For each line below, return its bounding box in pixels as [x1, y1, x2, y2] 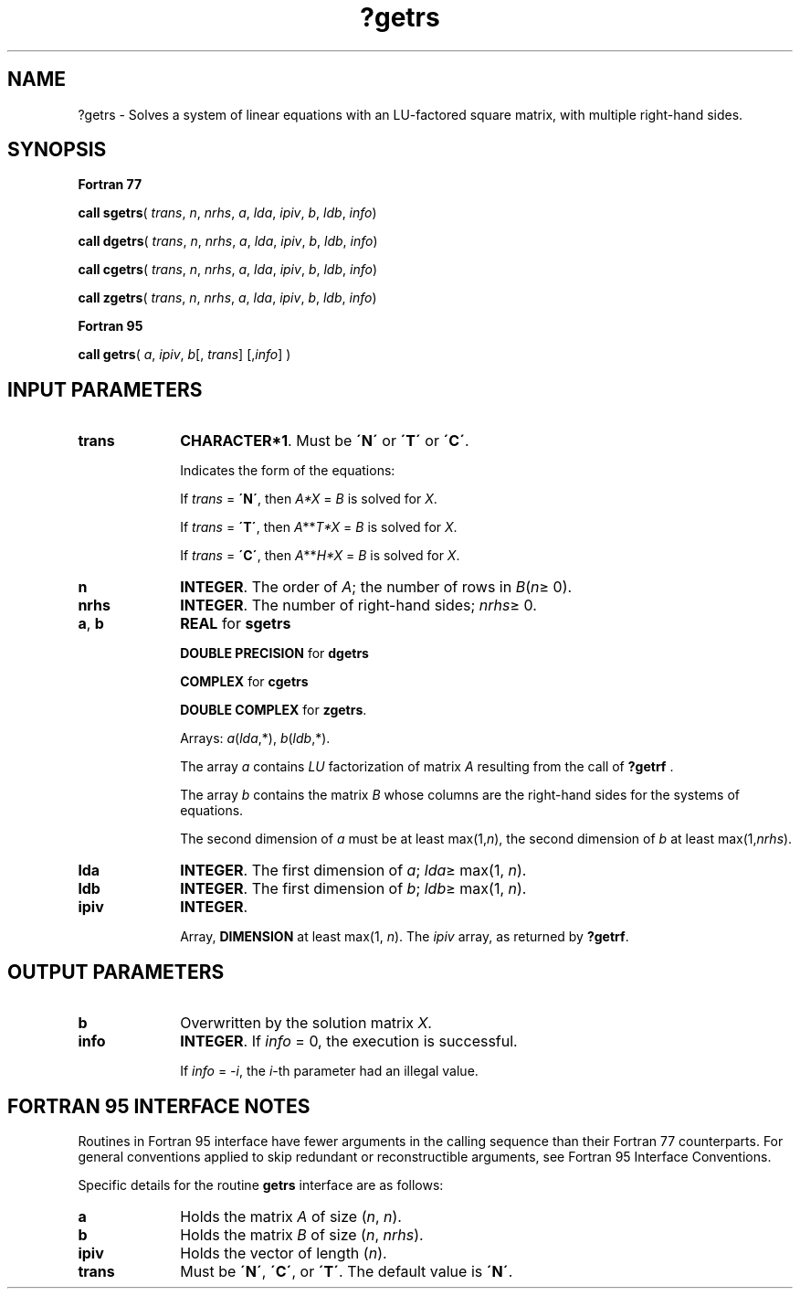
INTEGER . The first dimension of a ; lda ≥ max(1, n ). [180, 861, 527, 880]
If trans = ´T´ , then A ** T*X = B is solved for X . [180, 519, 458, 536]
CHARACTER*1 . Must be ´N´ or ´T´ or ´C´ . [180, 431, 469, 451]
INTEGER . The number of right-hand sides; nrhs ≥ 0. [180, 596, 537, 615]
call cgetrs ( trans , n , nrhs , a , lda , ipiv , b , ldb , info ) [78, 261, 377, 278]
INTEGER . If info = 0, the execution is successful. [180, 1032, 518, 1051]
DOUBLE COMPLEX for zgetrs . [180, 702, 367, 718]
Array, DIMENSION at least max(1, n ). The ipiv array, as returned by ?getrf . [180, 929, 629, 945]
